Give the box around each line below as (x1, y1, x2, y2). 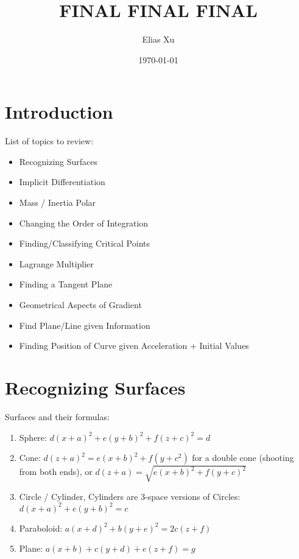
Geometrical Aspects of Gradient (19, 298, 142, 311)
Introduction (5, 99, 113, 124)
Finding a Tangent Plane (19, 278, 113, 290)
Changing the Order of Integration (19, 216, 149, 229)
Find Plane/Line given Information (19, 318, 150, 331)
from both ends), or (19, 465, 93, 478)
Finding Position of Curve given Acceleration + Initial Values (19, 339, 249, 352)
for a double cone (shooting (192, 451, 294, 464)
